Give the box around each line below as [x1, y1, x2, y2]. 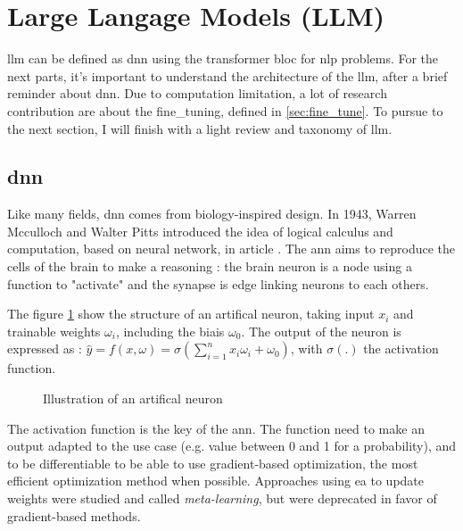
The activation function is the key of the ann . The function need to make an [7, 419, 425, 437]
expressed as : [7, 339, 82, 358]
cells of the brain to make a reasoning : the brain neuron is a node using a [7, 257, 412, 276]
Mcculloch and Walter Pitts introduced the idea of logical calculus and [7, 221, 393, 240]
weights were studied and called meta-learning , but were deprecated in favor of [7, 489, 437, 508]
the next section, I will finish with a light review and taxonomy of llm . [7, 119, 393, 137]
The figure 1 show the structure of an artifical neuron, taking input [7, 304, 375, 323]
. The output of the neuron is [241, 321, 401, 340]
